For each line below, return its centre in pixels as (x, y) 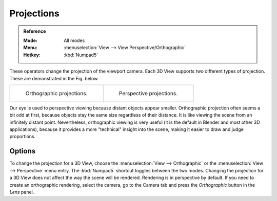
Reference (35, 31)
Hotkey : (32, 55)
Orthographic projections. (56, 93)
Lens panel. (22, 192)
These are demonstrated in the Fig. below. (54, 78)
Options (23, 151)
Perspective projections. (148, 93)
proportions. (23, 137)
